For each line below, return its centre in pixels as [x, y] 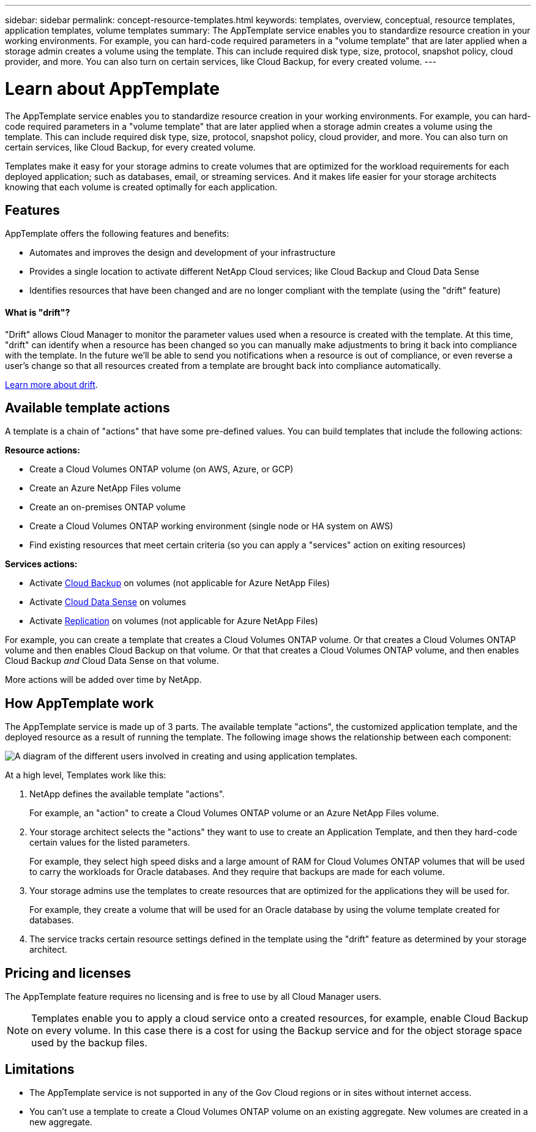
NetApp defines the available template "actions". [127, 794]
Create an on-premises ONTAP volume [108, 507]
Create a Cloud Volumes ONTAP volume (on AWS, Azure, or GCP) [162, 469]
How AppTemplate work [80, 703]
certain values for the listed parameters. [110, 843]
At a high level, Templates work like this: [86, 775]
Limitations [40, 1069]
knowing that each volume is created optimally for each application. [141, 187]
